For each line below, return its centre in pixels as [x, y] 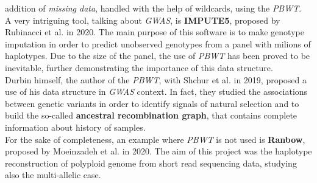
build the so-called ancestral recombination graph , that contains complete [151, 115]
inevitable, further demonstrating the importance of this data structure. [139, 67]
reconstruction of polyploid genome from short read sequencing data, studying [151, 163]
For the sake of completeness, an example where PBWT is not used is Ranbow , [155, 139]
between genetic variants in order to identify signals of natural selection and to [152, 103]
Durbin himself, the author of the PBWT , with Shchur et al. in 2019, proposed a [156, 79]
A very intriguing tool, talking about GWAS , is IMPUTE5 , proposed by [143, 20]
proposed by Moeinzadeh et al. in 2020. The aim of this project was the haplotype [158, 151]
